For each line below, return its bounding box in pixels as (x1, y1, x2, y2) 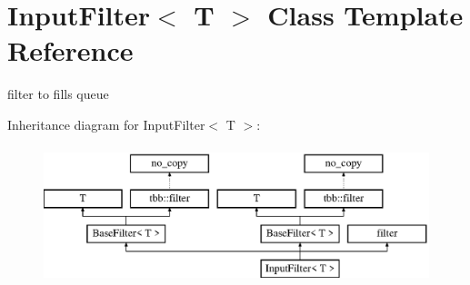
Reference (7, 32, 134, 69)
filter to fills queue (7, 84, 109, 103)
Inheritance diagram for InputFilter (7, 114, 205, 133)
